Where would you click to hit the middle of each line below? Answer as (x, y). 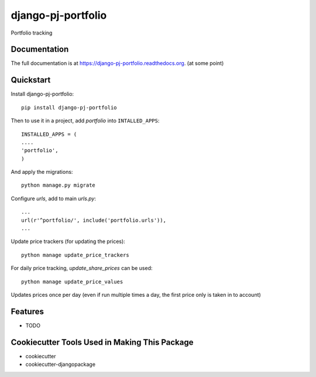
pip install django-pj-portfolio (69, 107)
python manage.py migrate (59, 185)
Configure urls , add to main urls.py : (54, 198)
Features (27, 311)
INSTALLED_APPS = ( (49, 134)
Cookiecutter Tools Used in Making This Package (102, 342)
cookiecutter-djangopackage (61, 364)
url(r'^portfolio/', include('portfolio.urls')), (94, 220)
